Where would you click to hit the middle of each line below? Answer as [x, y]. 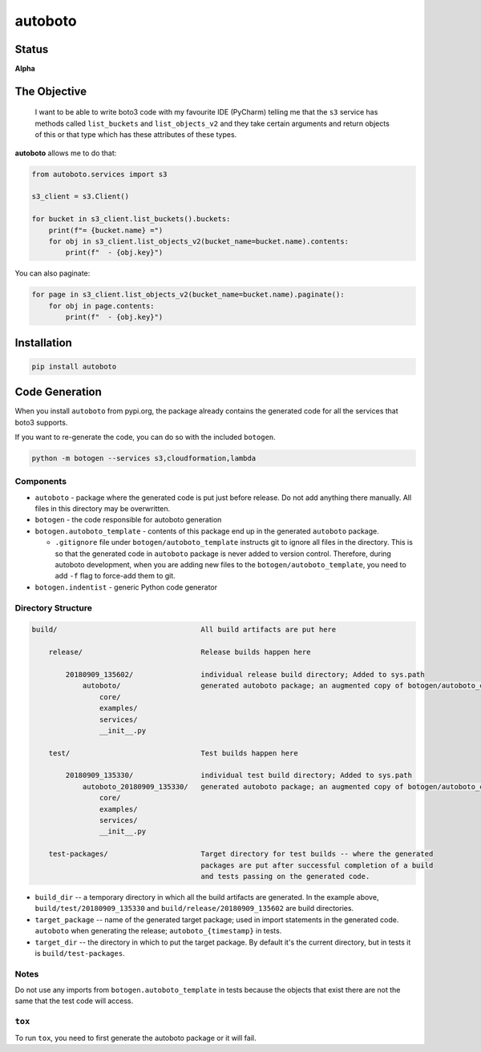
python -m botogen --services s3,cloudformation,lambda [144, 458]
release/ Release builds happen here [180, 652]
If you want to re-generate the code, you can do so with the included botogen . [145, 437]
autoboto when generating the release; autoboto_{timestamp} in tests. [158, 931]
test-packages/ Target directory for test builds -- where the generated [241, 854]
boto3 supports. [41, 422]
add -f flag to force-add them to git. [115, 576]
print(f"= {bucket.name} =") [106, 230]
